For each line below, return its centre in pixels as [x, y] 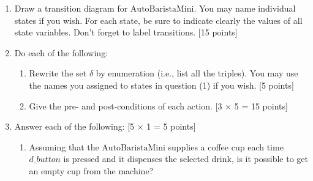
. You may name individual [245, 8]
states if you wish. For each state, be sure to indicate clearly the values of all [158, 20]
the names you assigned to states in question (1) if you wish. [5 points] [161, 85]
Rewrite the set [58, 73]
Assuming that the [64, 146]
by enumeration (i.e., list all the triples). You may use [197, 73]
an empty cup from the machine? [91, 170]
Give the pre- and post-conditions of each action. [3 [126, 105]
